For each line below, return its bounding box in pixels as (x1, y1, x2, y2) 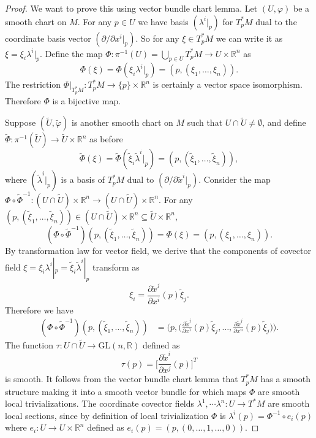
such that (187, 116, 223, 129)
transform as (92, 260, 140, 273)
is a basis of (61, 173, 105, 186)
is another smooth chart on (72, 116, 173, 129)
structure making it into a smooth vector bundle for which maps (5, 385, 247, 398)
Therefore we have (5, 303, 73, 316)
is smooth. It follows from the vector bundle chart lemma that (5, 372, 238, 385)
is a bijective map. (52, 94, 121, 107)
